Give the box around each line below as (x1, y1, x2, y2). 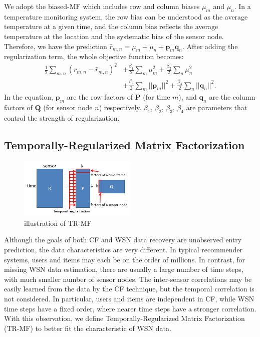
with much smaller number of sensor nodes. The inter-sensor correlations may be (4, 273, 252, 284)
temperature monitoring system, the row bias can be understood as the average (4, 11, 248, 22)
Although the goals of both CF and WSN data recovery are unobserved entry (4, 234, 242, 245)
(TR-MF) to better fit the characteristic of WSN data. (4, 322, 171, 333)
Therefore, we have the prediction (4, 41, 107, 51)
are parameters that (186, 102, 247, 113)
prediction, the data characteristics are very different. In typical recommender (4, 244, 243, 255)
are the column (209, 92, 255, 102)
